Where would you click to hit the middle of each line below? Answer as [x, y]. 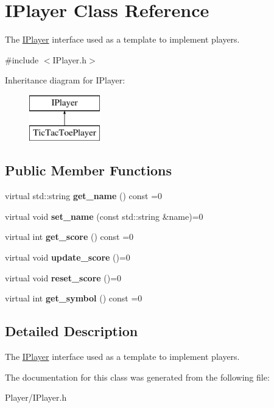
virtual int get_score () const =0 [69, 237]
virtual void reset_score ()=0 [63, 277]
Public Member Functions [88, 170]
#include [22, 59]
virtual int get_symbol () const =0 [74, 298]
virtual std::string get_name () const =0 [84, 196]
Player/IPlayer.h [36, 397]
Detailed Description [72, 331]
